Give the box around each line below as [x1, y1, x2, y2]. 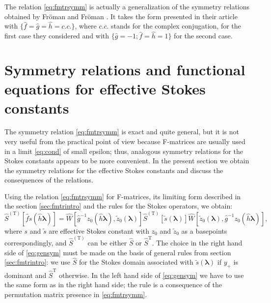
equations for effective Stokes [4, 79, 206, 99]
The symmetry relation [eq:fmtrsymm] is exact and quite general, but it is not [4, 126, 240, 137]
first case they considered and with [4, 30, 109, 41]
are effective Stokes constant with [49, 225, 149, 236]
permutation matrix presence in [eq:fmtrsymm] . [4, 289, 147, 300]
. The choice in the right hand [152, 237, 243, 247]
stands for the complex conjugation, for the [111, 21, 241, 31]
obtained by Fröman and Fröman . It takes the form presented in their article [4, 11, 238, 21]
